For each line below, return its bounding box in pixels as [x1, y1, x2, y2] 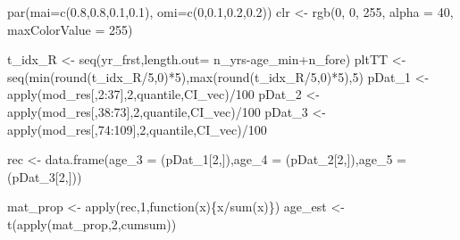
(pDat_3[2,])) [7, 167, 82, 186]
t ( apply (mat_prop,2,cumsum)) [7, 214, 177, 233]
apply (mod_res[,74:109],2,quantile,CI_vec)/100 [7, 120, 267, 138]
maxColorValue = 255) [7, 20, 133, 38]
